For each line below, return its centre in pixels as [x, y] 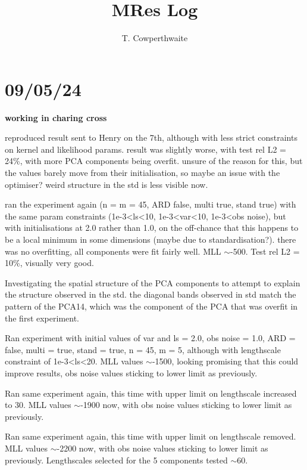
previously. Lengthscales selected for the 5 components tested [116, 460]
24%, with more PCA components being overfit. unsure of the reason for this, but [154, 161]
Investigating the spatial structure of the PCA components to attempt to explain [153, 282]
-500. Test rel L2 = [265, 251]
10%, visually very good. [49, 263]
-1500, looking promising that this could [225, 361]
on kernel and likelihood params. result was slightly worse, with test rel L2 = [145, 149]
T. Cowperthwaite [155, 38]
